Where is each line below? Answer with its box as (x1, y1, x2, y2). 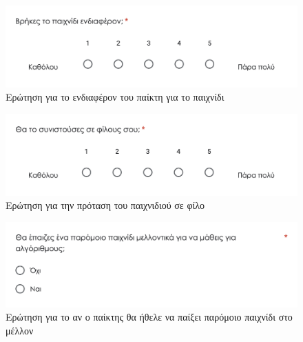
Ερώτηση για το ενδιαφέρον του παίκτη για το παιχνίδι (6, 90, 224, 104)
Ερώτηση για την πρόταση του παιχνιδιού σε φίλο (6, 198, 205, 212)
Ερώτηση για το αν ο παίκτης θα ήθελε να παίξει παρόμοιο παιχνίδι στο (6, 310, 293, 324)
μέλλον (6, 323, 34, 338)
